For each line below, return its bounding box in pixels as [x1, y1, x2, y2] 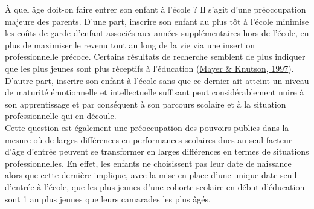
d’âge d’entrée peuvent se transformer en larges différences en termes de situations [5, 145, 309, 158]
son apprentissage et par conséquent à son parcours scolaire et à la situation [5, 97, 286, 110]
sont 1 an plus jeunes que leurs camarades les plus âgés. [5, 192, 211, 205]
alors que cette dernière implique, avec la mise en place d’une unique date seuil [5, 169, 297, 181]
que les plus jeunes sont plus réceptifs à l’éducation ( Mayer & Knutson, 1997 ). [5, 62, 294, 74]
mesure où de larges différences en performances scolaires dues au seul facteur [5, 133, 292, 146]
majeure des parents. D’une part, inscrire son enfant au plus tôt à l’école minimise [5, 14, 309, 27]
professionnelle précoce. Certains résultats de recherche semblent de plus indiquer [5, 50, 306, 63]
